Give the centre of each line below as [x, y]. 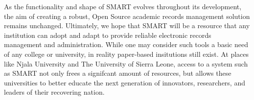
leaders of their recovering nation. [54, 92]
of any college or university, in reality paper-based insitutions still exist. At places [127, 54]
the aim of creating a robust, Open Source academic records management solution [127, 16]
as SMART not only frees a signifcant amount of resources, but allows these [118, 73]
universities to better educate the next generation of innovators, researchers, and [125, 82]
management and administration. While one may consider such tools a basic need [126, 44]
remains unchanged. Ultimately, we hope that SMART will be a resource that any [127, 25]
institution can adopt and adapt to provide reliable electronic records [108, 35]
